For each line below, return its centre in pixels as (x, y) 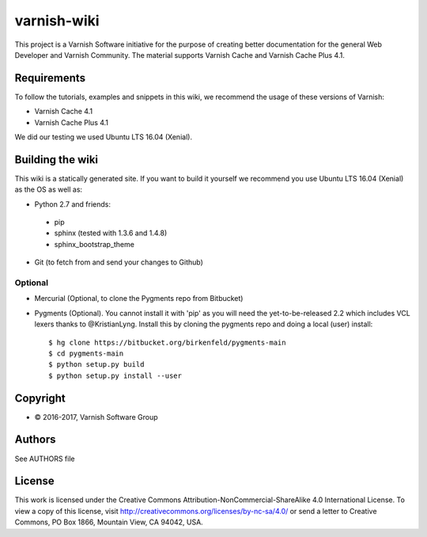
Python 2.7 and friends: (72, 204)
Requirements (50, 78)
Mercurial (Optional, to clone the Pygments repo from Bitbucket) (139, 299)
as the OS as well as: (49, 189)
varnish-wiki (57, 21)
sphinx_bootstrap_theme (94, 244)
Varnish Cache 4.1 (64, 112)
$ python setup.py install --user (115, 375)
